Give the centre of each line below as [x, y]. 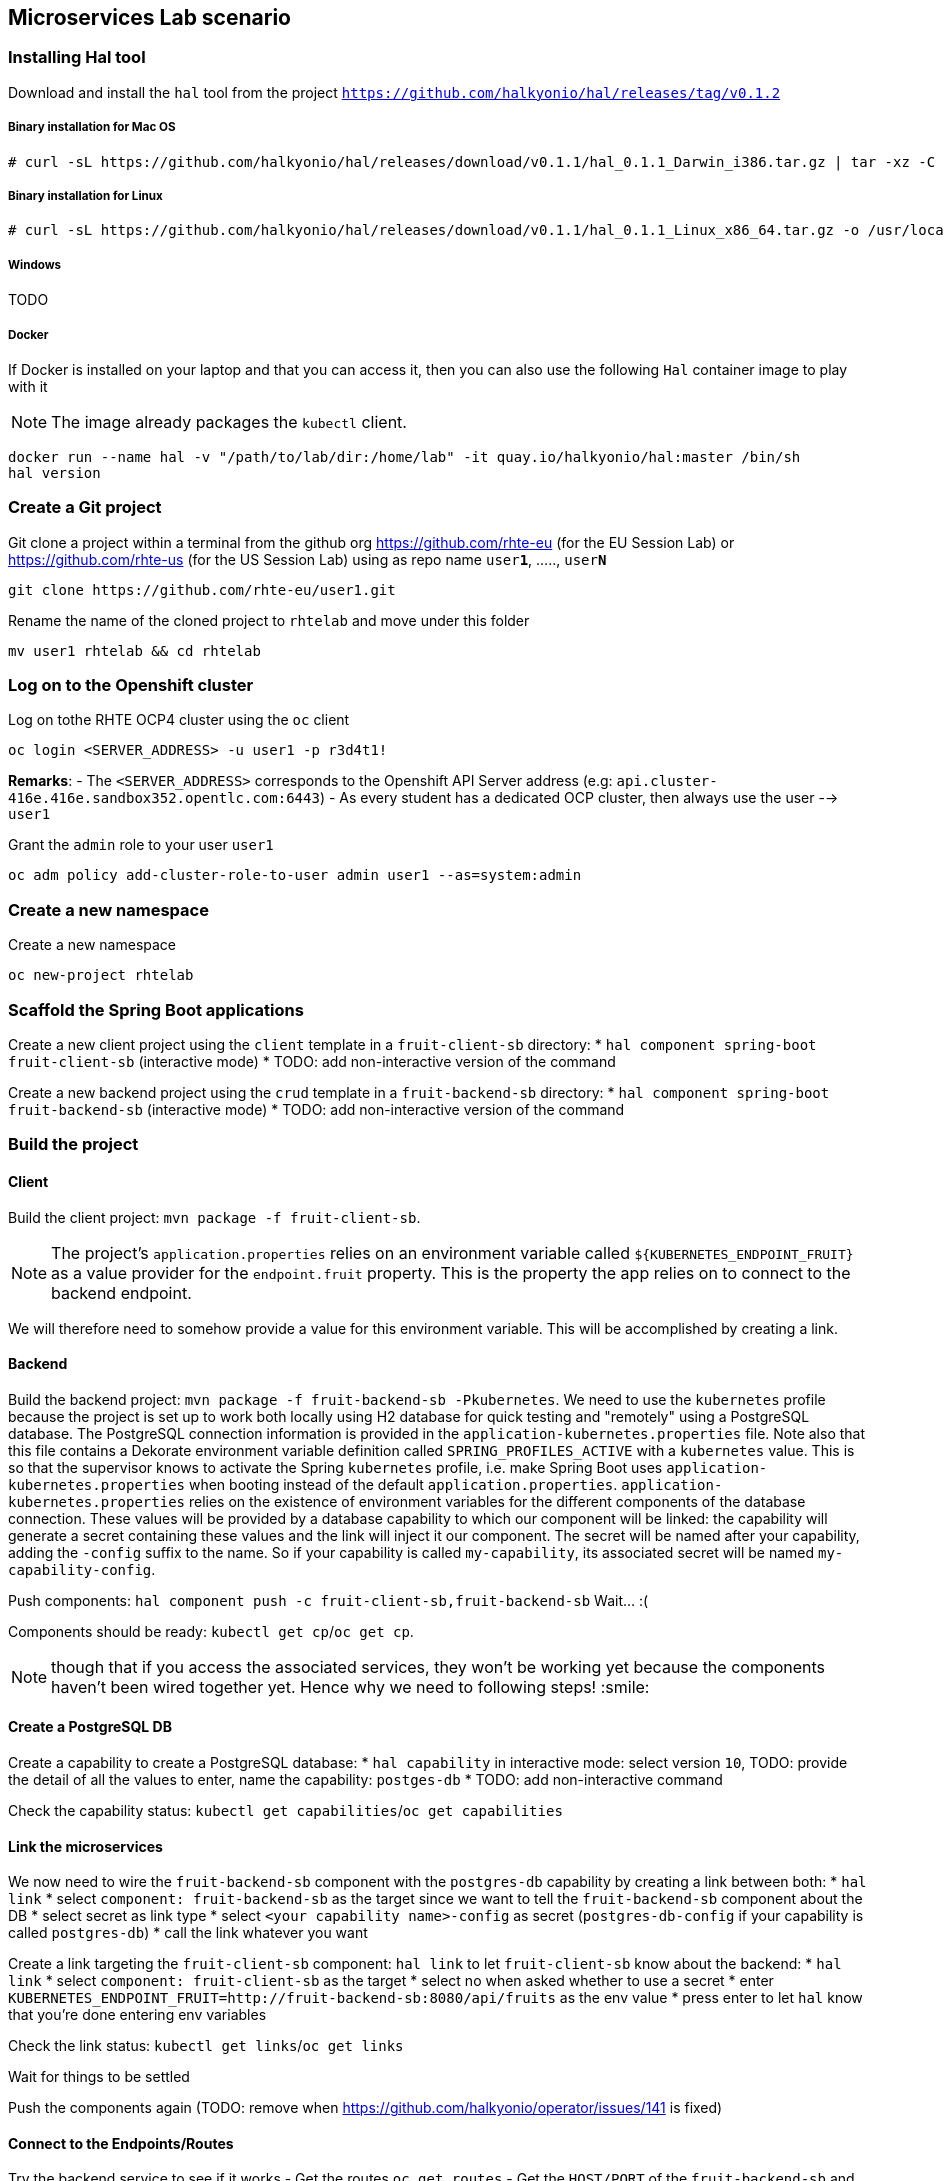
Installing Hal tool [77, 57]
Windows [35, 264]
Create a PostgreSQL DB [90, 1727]
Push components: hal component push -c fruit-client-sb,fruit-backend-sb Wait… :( [328, 1600]
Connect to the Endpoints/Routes [121, 2143]
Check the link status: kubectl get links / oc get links [206, 2046]
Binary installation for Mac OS [92, 127]
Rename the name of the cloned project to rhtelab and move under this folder [269, 620]
